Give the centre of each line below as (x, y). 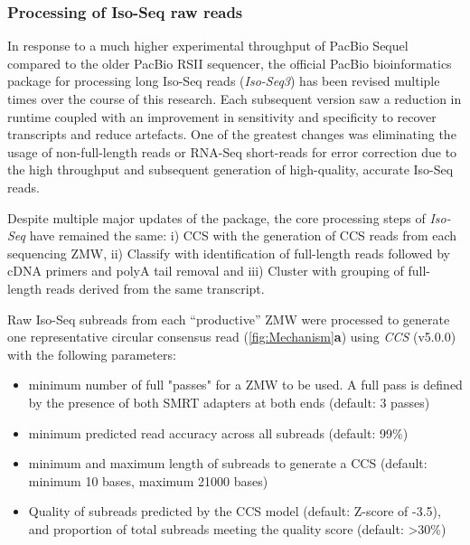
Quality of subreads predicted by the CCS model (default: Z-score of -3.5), (235, 511)
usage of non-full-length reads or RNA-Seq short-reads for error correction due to (232, 151)
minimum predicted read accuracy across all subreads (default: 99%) (218, 432)
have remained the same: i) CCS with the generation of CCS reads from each (243, 235)
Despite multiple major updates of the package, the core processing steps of (216, 217)
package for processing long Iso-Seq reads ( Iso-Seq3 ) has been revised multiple (224, 81)
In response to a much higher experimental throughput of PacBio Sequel (208, 46)
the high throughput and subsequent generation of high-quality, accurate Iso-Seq (230, 169)
